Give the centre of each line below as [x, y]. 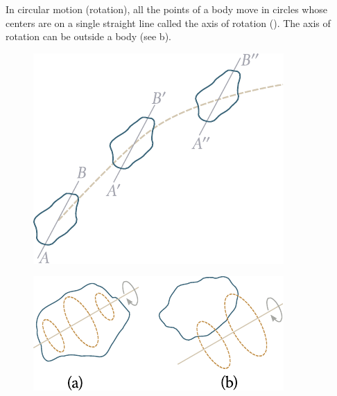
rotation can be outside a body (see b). [88, 36]
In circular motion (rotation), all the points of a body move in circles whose [166, 9]
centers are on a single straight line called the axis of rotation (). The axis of [168, 22]
